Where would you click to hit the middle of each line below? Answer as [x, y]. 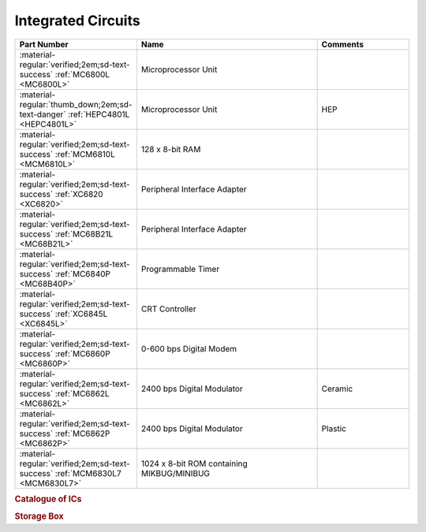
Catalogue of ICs [48, 499]
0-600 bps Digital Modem [189, 348]
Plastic [334, 428]
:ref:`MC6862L [82, 393]
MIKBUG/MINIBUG [176, 473]
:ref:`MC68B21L [84, 234]
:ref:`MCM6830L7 [88, 473]
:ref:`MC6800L [82, 74]
